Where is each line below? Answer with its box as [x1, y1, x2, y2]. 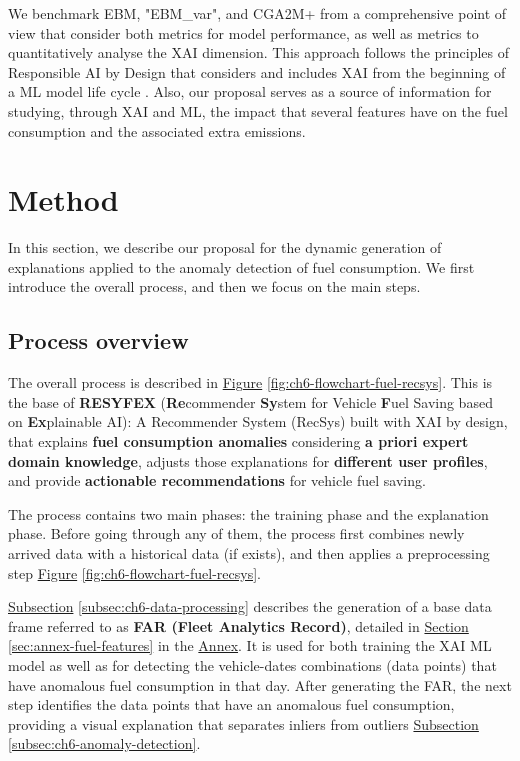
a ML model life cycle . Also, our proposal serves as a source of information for [8, 81, 492, 102]
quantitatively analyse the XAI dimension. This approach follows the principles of [8, 42, 509, 63]
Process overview [8, 325, 189, 356]
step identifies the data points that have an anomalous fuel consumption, [8, 694, 455, 715]
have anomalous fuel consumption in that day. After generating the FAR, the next [8, 674, 512, 695]
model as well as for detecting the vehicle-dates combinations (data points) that [8, 654, 497, 675]
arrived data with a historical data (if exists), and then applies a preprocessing [8, 543, 490, 564]
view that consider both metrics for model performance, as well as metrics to [8, 22, 479, 43]
